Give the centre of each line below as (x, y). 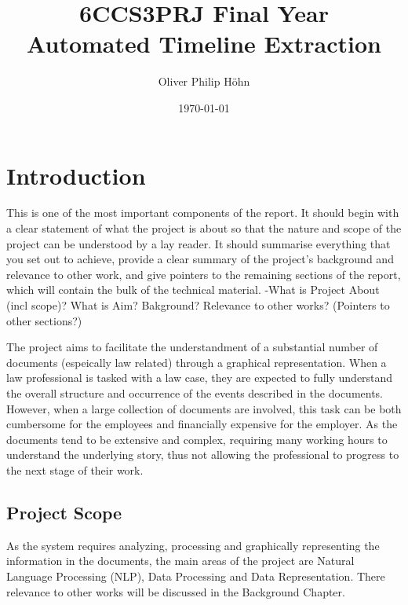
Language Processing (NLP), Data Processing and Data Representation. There (196, 576)
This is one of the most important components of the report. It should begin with (203, 213)
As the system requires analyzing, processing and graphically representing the (193, 545)
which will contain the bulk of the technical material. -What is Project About (193, 290)
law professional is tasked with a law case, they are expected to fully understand (200, 378)
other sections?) (44, 320)
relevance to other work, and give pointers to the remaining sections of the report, (204, 274)
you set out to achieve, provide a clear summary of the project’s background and (200, 259)
